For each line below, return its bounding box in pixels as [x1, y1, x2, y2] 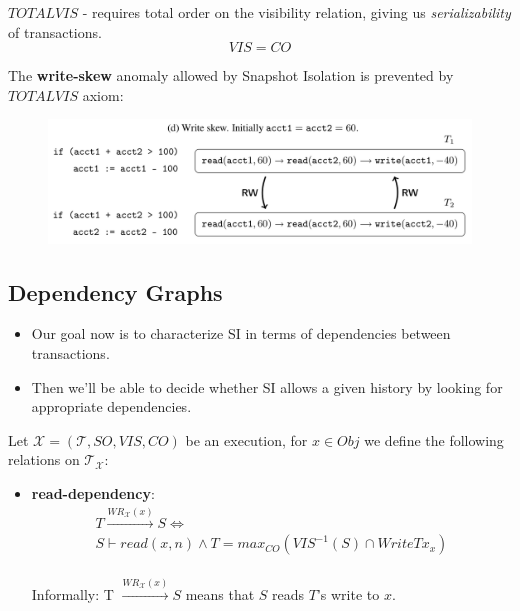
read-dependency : [31, 482, 155, 503]
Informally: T [31, 583, 114, 604]
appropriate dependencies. [31, 396, 192, 417]
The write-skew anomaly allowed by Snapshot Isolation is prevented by [8, 65, 454, 86]
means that [185, 583, 255, 604]
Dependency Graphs [8, 276, 223, 307]
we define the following [364, 429, 504, 450]
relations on [8, 449, 80, 470]
